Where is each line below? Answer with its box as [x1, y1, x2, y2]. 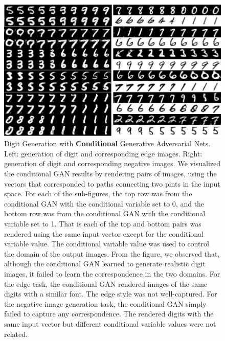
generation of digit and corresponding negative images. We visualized [4, 158, 221, 169]
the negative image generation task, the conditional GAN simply [4, 298, 207, 309]
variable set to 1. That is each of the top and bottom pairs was [4, 218, 201, 229]
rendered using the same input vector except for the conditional [4, 228, 204, 239]
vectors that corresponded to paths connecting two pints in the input [4, 178, 220, 189]
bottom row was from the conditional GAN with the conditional [4, 208, 206, 219]
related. [4, 328, 28, 339]
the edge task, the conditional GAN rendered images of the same [4, 278, 208, 289]
